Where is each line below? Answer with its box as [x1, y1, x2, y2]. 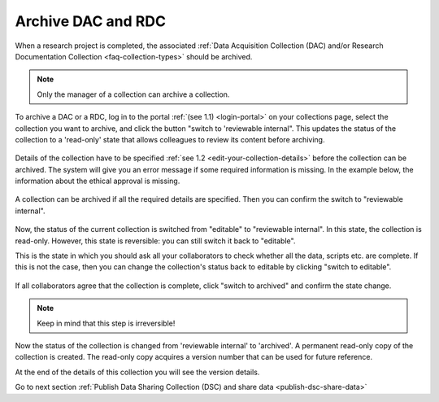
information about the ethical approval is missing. [15, 176, 180, 186]
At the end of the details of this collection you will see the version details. [15, 367, 260, 377]
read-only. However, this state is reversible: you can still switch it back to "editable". [15, 236, 296, 246]
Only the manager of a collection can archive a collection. [37, 90, 230, 99]
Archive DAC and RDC [15, 12, 167, 30]
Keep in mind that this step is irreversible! [37, 318, 176, 328]
